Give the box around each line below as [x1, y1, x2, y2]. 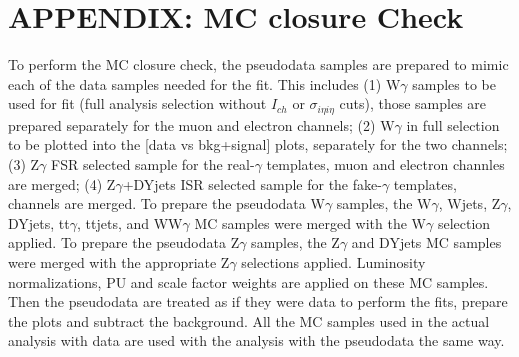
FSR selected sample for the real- [51, 153, 255, 174]
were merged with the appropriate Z [8, 251, 230, 272]
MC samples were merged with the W [194, 212, 426, 233]
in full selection [406, 114, 500, 135]
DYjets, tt [8, 212, 70, 233]
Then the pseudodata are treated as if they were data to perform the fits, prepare [8, 291, 508, 312]
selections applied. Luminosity [241, 251, 426, 272]
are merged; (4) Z [8, 173, 116, 194]
